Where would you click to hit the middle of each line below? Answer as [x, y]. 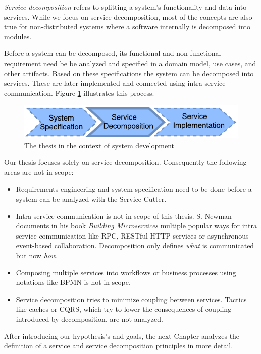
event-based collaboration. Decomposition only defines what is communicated [135, 245]
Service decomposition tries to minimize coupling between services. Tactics [131, 299]
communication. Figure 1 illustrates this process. [79, 93]
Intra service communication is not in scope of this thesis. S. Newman [124, 216]
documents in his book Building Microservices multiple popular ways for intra [136, 226]
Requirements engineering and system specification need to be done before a [134, 189]
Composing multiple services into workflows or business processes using [126, 272]
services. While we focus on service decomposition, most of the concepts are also [128, 16]
